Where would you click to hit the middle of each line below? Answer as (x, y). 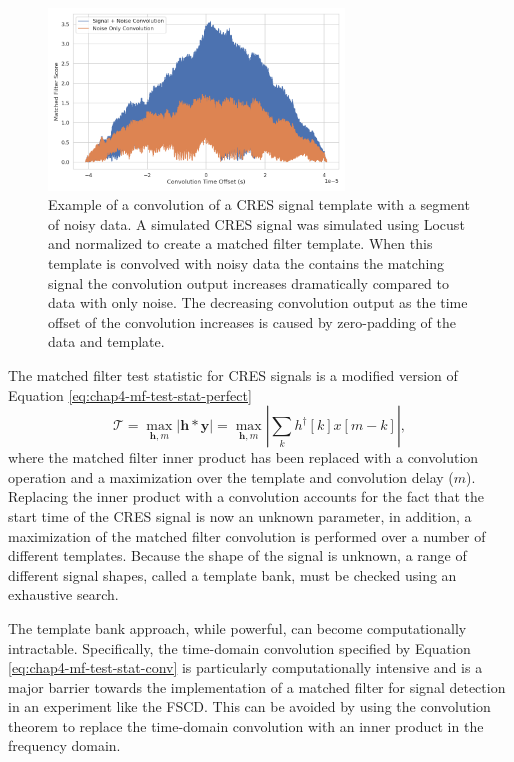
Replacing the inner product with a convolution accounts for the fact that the (246, 496)
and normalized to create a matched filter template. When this (240, 243)
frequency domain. (64, 745)
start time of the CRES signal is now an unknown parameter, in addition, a (240, 515)
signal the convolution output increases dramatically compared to (248, 282)
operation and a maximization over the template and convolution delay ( (231, 476)
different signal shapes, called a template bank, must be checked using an (232, 574)
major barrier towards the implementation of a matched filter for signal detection (257, 686)
